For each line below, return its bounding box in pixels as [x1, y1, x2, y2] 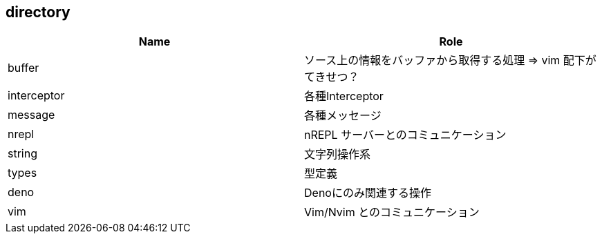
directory [6, 3, 70, 21]
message [8, 108, 55, 122]
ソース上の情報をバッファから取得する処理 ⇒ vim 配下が [304, 53, 596, 68]
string [8, 146, 37, 161]
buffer [8, 61, 39, 75]
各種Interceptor [304, 89, 384, 104]
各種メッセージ [304, 108, 382, 123]
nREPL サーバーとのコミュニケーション [304, 128, 507, 142]
